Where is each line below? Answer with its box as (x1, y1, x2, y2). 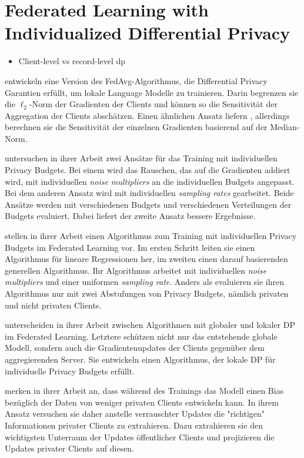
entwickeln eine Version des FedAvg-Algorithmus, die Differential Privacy (5, 74, 268, 87)
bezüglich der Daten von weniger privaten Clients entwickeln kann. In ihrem (5, 396, 279, 408)
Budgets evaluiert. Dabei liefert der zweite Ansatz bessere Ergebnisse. (5, 210, 256, 222)
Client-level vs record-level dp (18, 55, 126, 67)
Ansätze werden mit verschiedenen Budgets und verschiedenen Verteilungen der (5, 198, 292, 210)
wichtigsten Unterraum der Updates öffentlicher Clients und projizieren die (5, 430, 275, 443)
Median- (270, 121, 300, 133)
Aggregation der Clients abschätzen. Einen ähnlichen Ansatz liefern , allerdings (5, 109, 290, 121)
